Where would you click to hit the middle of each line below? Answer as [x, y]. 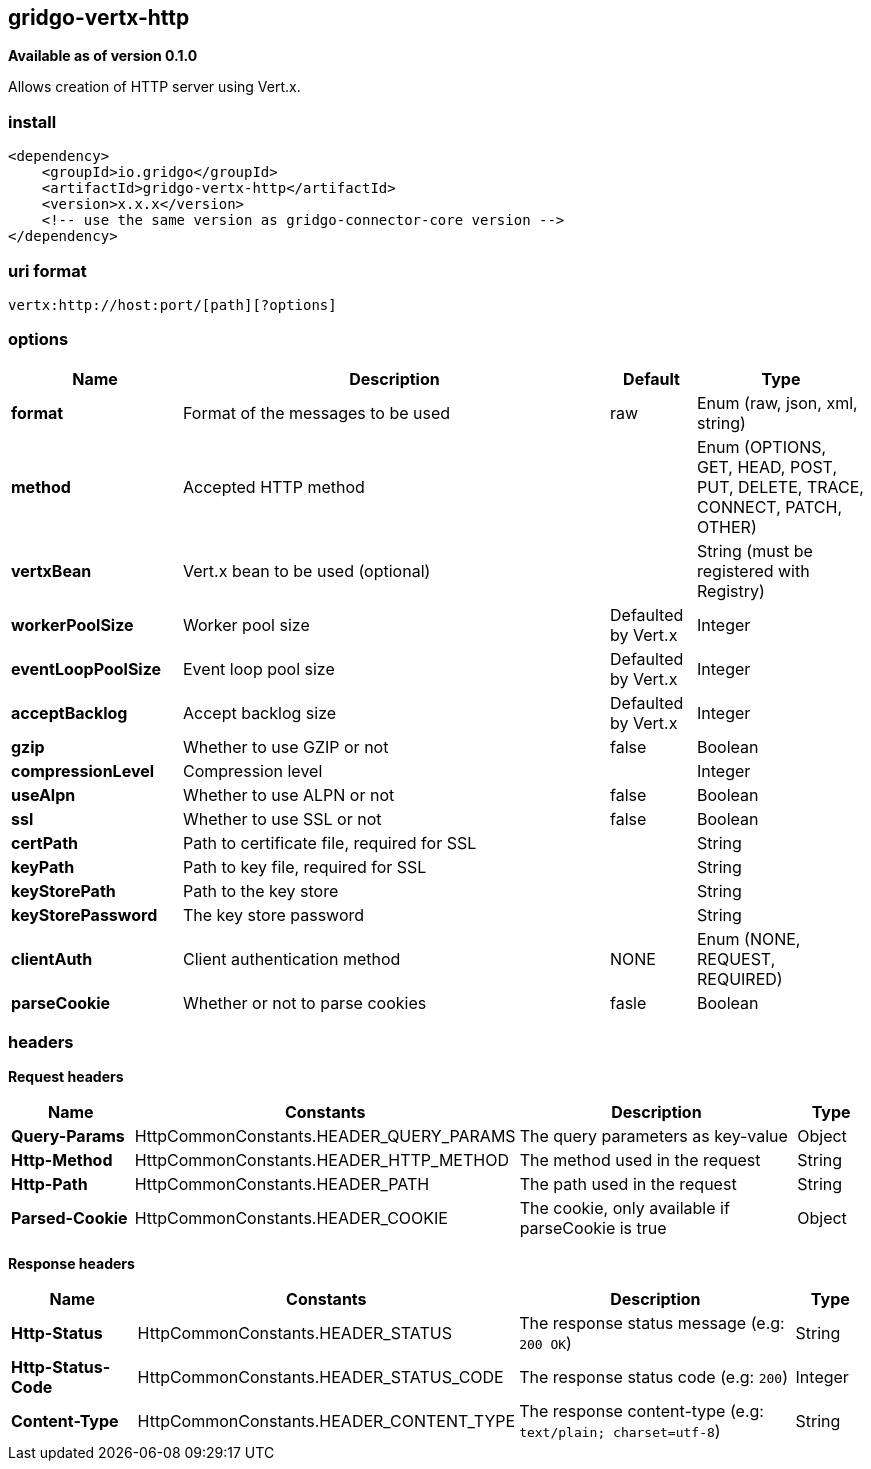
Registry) [731, 590]
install [32, 121]
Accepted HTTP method [274, 486]
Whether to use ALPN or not [289, 794]
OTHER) [727, 526]
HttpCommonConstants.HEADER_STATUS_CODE [320, 1377]
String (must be [755, 550]
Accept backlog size [260, 712]
